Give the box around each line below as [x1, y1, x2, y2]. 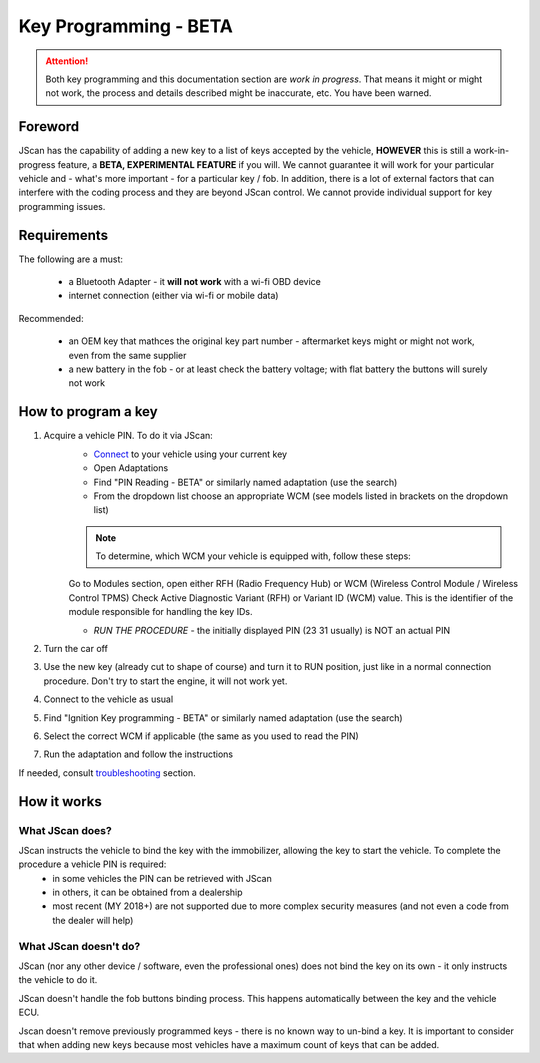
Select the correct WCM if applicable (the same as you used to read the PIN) [43, 730, 359, 742]
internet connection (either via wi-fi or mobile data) [68, 290, 279, 302]
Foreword [18, 118, 80, 135]
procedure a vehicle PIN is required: [18, 858, 167, 870]
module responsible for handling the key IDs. [68, 606, 253, 618]
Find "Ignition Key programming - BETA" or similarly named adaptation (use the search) [43, 711, 404, 724]
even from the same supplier [68, 349, 187, 361]
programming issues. [18, 200, 106, 212]
